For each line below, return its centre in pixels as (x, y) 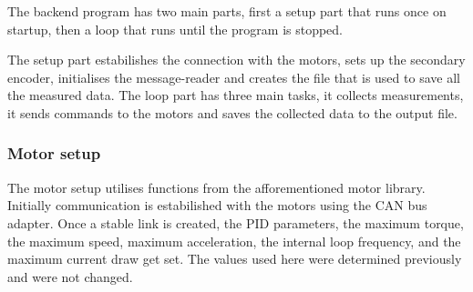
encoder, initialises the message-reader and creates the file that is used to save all (234, 77)
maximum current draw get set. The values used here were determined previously (235, 259)
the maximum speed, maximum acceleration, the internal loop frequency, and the (234, 241)
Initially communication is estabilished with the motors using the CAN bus (217, 205)
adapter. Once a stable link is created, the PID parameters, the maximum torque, (236, 222)
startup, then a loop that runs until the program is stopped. (175, 29)
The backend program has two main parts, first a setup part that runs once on (227, 11)
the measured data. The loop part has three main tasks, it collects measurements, (236, 95)
